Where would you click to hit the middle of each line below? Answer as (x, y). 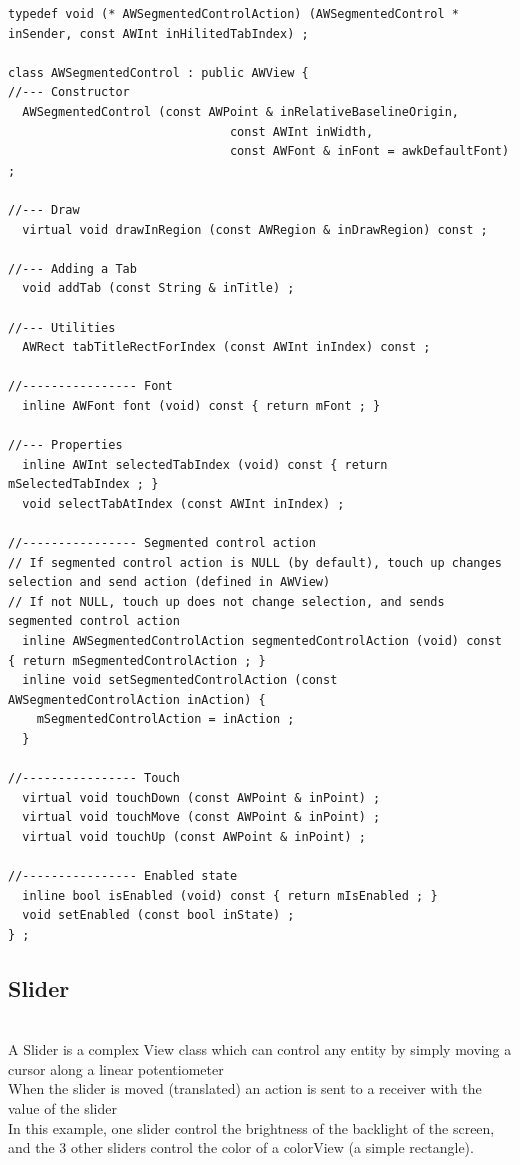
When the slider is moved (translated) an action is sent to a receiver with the (245, 1088)
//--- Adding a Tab (72, 268)
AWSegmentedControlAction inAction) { (137, 699)
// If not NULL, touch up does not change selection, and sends (226, 601)
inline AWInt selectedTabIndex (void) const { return (205, 464)
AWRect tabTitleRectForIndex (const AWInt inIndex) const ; (226, 347)
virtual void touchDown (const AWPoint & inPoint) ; (201, 797)
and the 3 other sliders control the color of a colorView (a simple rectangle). (241, 1147)
